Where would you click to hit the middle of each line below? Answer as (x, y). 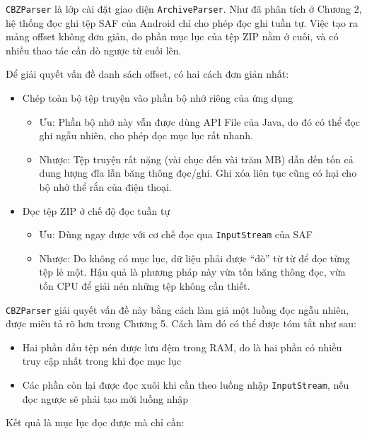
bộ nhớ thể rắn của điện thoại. (105, 187)
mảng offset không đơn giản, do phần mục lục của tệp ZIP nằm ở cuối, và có (172, 36)
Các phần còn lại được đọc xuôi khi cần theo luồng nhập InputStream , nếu (186, 385)
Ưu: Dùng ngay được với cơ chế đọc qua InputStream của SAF (176, 234)
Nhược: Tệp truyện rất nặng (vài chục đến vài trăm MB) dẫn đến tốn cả (196, 159)
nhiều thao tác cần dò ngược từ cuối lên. (94, 50)
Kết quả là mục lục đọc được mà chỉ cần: (95, 422)
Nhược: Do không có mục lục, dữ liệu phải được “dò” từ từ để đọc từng (194, 258)
